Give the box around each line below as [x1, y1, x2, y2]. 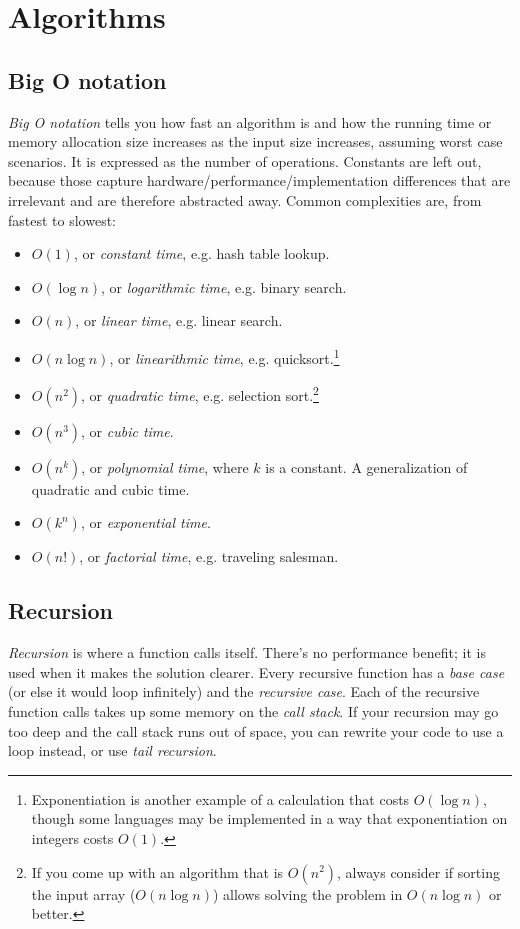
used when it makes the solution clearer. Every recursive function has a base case [8, 661, 505, 682]
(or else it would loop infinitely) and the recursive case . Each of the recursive [8, 681, 480, 702]
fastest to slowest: [8, 209, 116, 230]
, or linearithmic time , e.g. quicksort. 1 [109, 344, 340, 368]
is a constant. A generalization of [265, 456, 468, 477]
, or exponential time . [80, 512, 211, 533]
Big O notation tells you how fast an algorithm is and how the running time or [8, 111, 492, 132]
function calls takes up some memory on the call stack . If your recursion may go [8, 701, 499, 721]
